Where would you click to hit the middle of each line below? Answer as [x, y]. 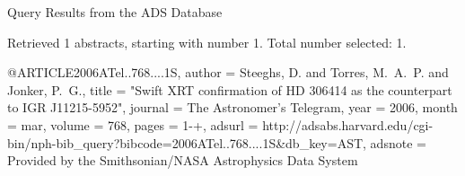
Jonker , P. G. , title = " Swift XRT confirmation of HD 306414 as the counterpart [230, 89]
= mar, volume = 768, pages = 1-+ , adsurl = [133, 124]
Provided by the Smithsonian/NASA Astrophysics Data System [183, 160]
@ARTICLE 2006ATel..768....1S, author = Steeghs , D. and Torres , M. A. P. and [228, 72]
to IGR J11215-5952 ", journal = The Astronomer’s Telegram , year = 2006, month [232, 107]
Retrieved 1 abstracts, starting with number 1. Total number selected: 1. [207, 42]
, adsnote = [395, 142]
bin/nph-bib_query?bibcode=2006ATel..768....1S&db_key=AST [185, 142]
